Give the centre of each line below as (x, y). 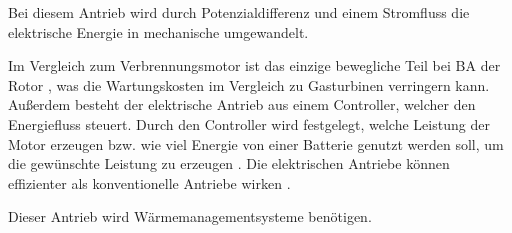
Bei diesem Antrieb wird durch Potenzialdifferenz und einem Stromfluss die (239, 12)
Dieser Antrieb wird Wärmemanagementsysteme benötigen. (190, 216)
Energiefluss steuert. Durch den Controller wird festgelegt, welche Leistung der (249, 123)
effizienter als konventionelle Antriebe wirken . (149, 182)
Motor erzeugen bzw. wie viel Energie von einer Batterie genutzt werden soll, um (256, 143)
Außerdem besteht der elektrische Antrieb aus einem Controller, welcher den (242, 104)
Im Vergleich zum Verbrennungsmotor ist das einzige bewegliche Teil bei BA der (254, 65)
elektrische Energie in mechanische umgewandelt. (158, 31)
